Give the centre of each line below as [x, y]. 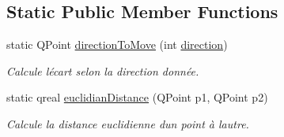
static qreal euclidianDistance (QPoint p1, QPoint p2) [137, 97]
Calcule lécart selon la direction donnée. [103, 70]
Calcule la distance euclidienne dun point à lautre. [128, 123]
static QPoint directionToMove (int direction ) [117, 44]
